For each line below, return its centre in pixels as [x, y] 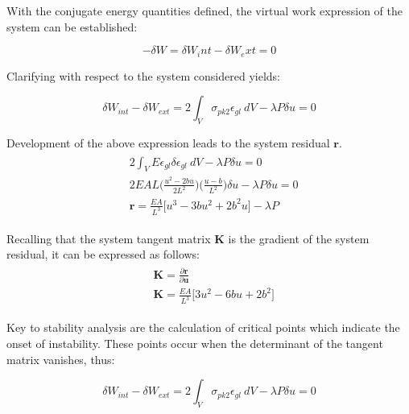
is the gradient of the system [299, 238]
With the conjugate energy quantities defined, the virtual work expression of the [204, 10]
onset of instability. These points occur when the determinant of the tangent [195, 343]
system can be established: [72, 26]
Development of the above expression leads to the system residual [168, 143]
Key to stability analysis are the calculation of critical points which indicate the [203, 327]
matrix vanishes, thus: [61, 359]
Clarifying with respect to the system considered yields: [143, 75]
